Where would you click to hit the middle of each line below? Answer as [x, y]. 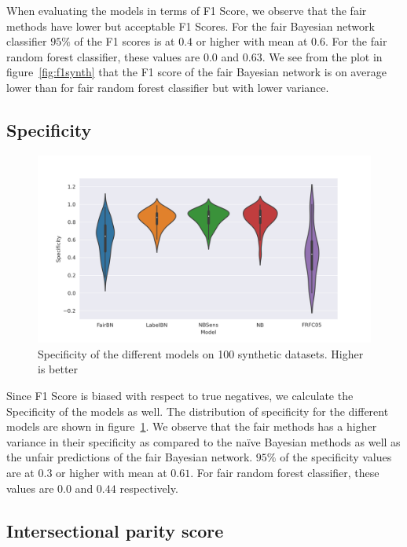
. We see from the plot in [322, 56]
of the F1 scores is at [125, 41]
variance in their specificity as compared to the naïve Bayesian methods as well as [203, 441]
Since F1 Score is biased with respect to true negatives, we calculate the [180, 396]
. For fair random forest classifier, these [285, 473]
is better [58, 369]
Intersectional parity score [115, 530]
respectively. [149, 488]
